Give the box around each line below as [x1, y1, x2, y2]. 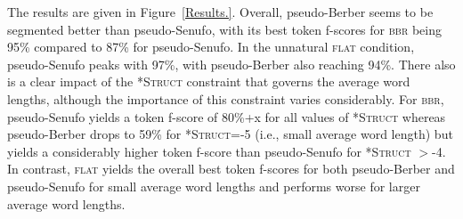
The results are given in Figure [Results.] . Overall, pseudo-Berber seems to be [7, 3, 434, 20]
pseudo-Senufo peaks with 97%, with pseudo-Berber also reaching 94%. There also [7, 54, 456, 73]
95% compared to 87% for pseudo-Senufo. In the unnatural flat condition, [7, 37, 415, 56]
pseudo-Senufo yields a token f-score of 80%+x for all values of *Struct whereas [7, 107, 446, 126]
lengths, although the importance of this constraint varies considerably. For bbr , [7, 89, 444, 108]
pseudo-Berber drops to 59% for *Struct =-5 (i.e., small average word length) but [7, 125, 453, 143]
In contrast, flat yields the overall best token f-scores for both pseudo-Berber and [7, 159, 455, 178]
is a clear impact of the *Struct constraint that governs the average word [7, 72, 410, 91]
